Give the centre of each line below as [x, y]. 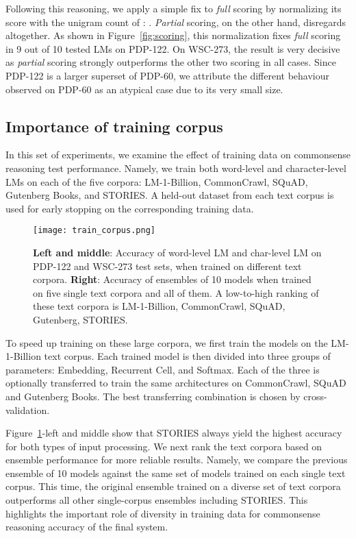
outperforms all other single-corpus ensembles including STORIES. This [157, 500]
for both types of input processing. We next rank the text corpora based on [164, 446]
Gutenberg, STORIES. [80, 319]
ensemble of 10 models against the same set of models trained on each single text [176, 473]
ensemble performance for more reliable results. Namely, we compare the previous [177, 460]
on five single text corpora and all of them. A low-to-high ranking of [176, 292]
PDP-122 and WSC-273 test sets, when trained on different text [167, 266]
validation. [28, 409]
